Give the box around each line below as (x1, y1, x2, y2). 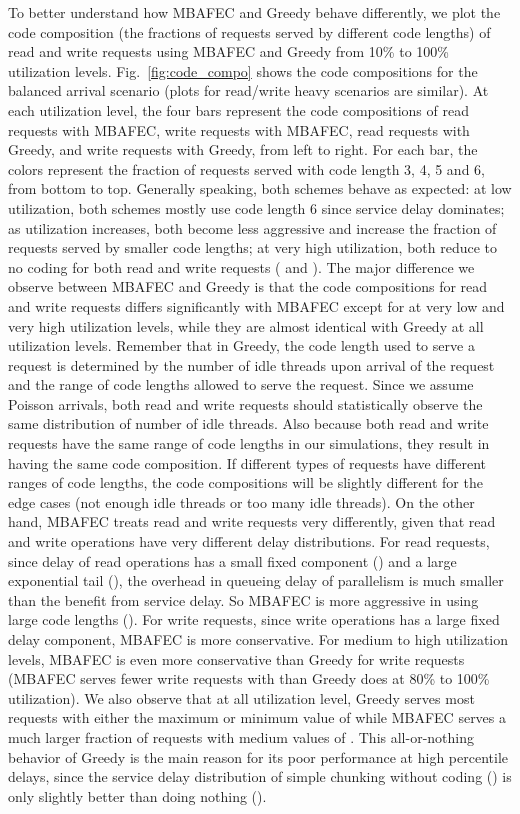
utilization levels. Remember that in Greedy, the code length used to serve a (8, 335, 475, 356)
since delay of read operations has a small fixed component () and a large (8, 550, 457, 571)
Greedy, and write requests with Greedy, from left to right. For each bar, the (8, 139, 478, 160)
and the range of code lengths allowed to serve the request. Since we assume (8, 374, 474, 395)
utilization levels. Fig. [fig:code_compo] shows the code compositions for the (8, 60, 478, 81)
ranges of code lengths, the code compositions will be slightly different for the (8, 472, 483, 493)
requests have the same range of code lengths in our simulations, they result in (8, 433, 490, 454)
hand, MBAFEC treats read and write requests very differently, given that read (8, 511, 496, 532)
